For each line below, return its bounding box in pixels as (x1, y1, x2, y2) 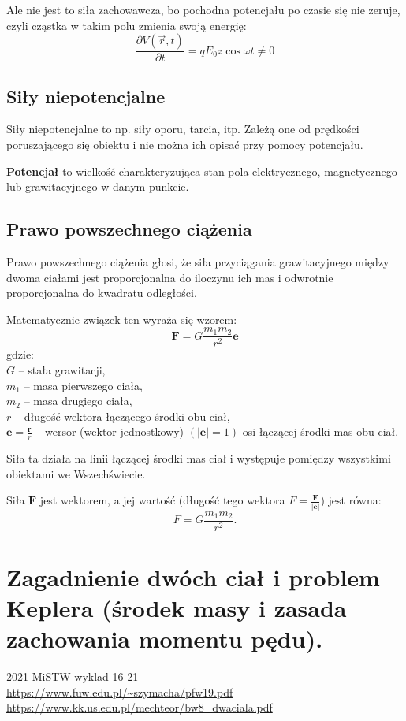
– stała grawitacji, (18, 362, 106, 378)
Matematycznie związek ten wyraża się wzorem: (6, 310, 237, 327)
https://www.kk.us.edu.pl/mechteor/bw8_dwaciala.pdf (6, 699, 273, 715)
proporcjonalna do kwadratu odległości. (6, 284, 197, 301)
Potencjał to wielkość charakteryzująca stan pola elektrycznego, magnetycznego (6, 162, 397, 179)
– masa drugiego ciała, (24, 392, 132, 409)
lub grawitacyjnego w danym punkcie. (6, 178, 189, 195)
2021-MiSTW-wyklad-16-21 (6, 668, 139, 685)
